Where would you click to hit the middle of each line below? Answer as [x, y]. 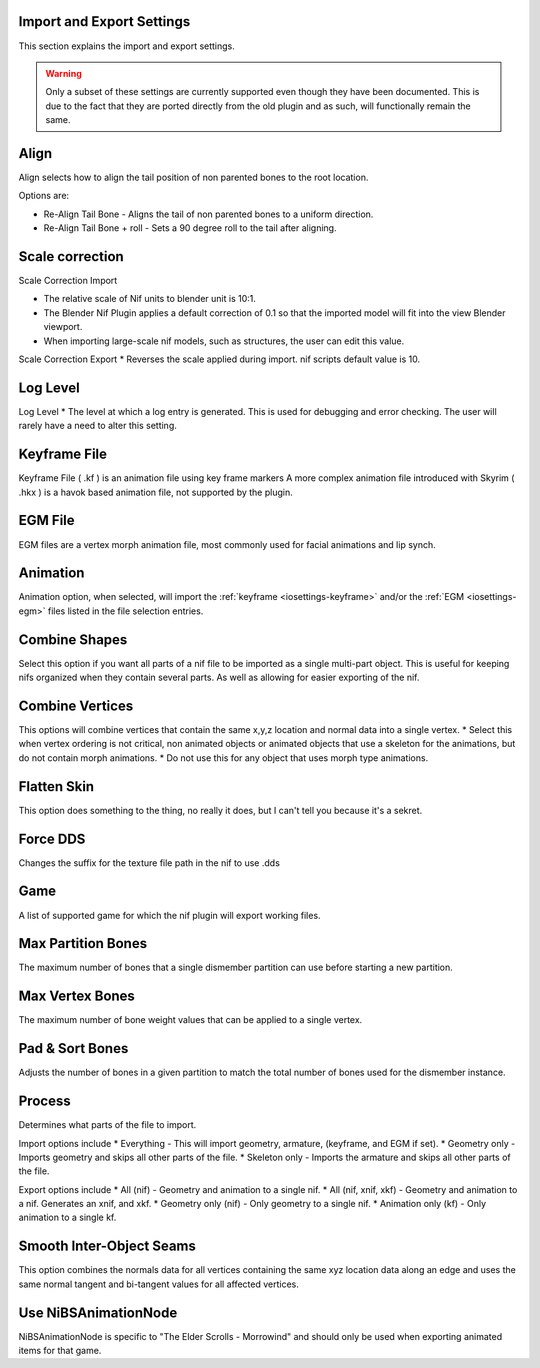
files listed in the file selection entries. [125, 611]
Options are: [44, 196]
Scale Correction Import [68, 281]
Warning [63, 73]
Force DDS [52, 838]
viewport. [63, 327]
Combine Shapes [73, 639]
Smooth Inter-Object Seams [107, 1246]
